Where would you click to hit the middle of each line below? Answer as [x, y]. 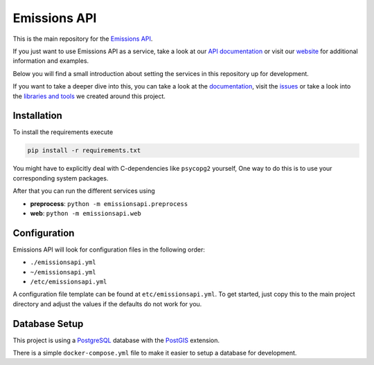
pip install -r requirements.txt [84, 151]
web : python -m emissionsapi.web [86, 213]
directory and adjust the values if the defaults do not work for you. [107, 303]
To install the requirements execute [63, 132]
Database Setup [48, 324]
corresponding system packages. [61, 178]
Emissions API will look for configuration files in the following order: [109, 250]
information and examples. [51, 61]
